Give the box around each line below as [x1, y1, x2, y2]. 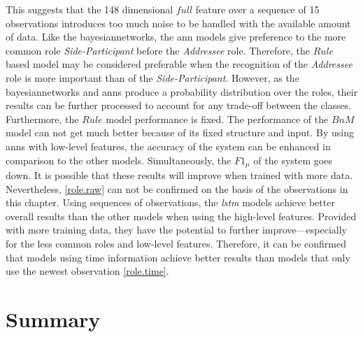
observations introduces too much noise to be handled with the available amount [6, 15, 351, 30]
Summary [6, 304, 101, 333]
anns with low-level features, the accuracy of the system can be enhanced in [6, 138, 331, 153]
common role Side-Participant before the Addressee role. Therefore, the [6, 43, 311, 57]
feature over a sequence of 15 [195, 2, 320, 16]
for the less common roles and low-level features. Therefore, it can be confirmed [6, 236, 346, 250]
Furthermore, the [6, 111, 79, 126]
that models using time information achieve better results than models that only [6, 250, 350, 264]
